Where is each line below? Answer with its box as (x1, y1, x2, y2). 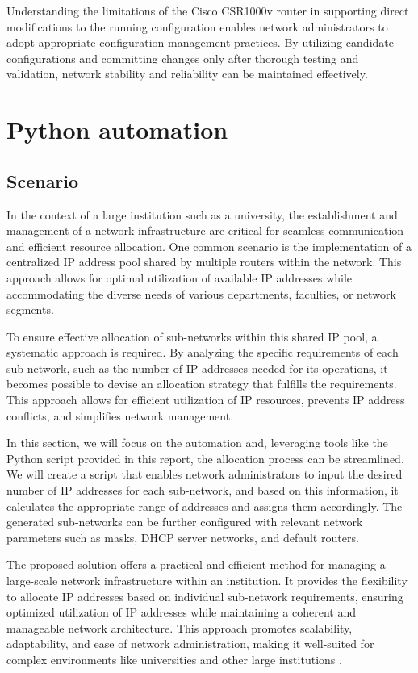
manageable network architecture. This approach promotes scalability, (6, 619, 353, 636)
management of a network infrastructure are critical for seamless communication (6, 222, 404, 239)
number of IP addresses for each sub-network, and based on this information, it (6, 482, 399, 499)
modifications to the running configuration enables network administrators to (6, 18, 388, 35)
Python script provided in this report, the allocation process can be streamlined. (6, 449, 404, 466)
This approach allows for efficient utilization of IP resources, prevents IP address (6, 391, 405, 408)
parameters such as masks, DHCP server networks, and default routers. (6, 529, 359, 546)
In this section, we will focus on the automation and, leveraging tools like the (6, 434, 388, 451)
